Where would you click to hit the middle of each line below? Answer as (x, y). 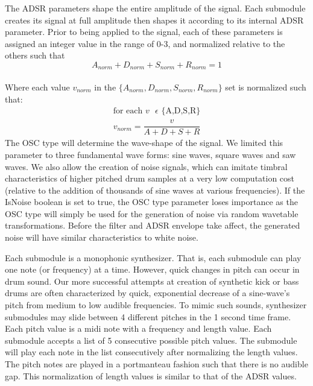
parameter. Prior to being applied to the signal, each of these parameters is (144, 32)
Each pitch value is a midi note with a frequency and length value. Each (138, 328)
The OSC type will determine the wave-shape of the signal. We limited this (144, 143)
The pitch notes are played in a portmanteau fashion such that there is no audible (156, 364)
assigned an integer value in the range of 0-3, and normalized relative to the (145, 43)
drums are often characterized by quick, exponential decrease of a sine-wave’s (147, 293)
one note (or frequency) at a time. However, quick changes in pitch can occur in (152, 269)
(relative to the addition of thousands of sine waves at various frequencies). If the (155, 190)
